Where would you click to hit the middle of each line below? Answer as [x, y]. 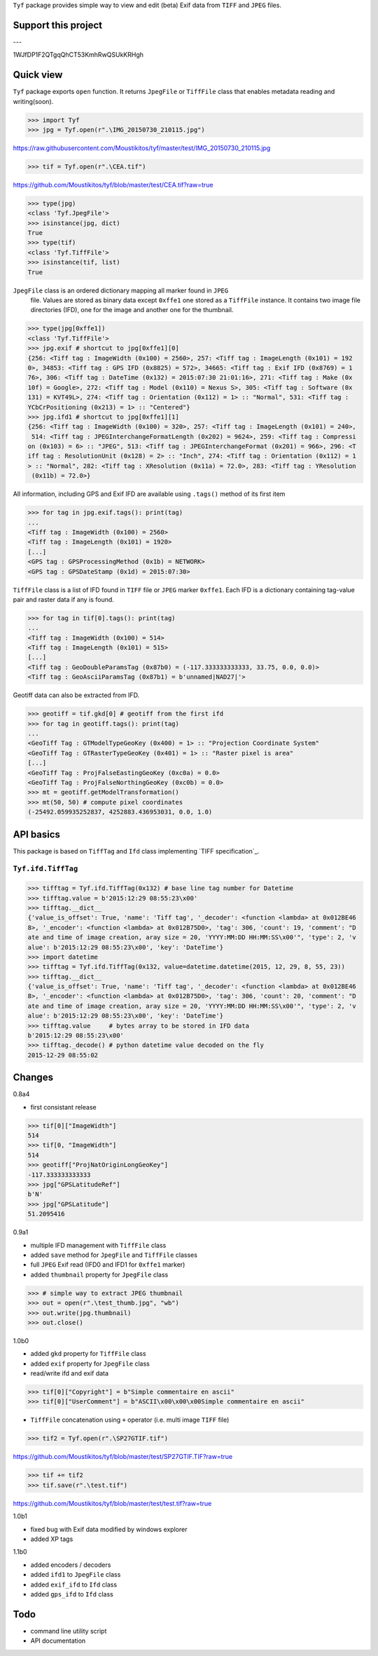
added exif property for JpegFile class [90, 1364]
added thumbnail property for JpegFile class [99, 1274]
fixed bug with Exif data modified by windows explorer [109, 1529]
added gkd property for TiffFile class [88, 1354]
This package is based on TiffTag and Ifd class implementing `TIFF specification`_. [136, 851]
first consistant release [64, 1107]
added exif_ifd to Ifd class [74, 1584]
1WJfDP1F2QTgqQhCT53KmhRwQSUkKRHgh [78, 55]
